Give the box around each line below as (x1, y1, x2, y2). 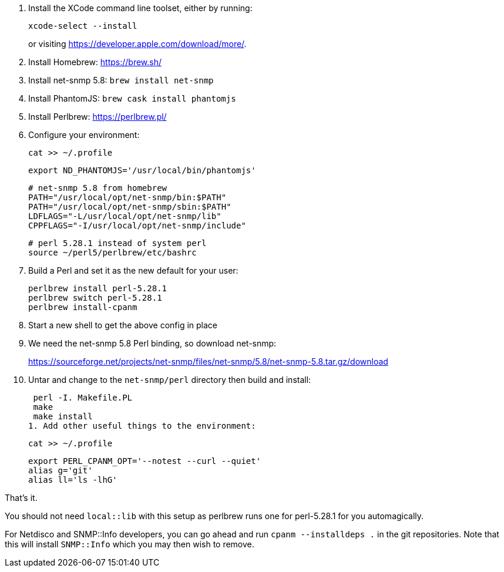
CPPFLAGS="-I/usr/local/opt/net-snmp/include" (28, 221, 246, 230)
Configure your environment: (28, 130, 140, 140)
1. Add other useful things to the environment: (28, 421, 256, 430)
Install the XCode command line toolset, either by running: (28, 3, 253, 13)
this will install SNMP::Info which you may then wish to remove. (5, 539, 254, 549)
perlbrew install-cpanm (28, 302, 137, 312)
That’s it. (5, 493, 38, 503)
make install (33, 412, 93, 421)
